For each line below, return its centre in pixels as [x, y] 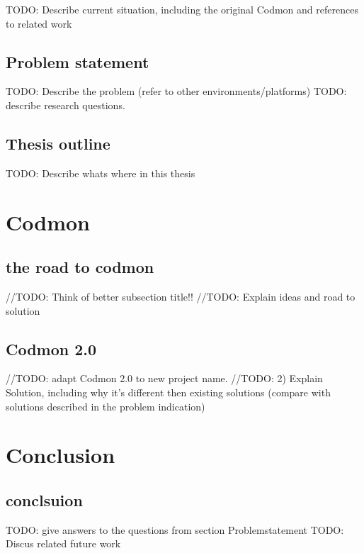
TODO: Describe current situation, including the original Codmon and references [182, 9]
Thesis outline [58, 143]
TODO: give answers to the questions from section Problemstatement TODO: [175, 529]
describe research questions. [66, 105]
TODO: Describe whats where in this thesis [101, 173]
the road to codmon [80, 267]
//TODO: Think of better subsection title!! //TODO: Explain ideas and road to [181, 296]
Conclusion [61, 455]
